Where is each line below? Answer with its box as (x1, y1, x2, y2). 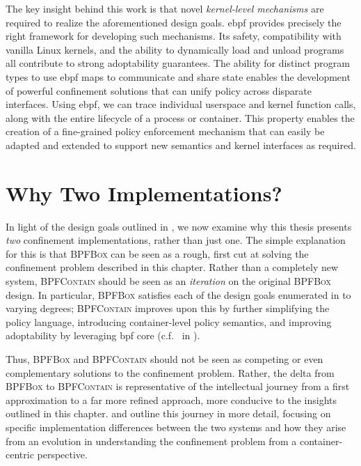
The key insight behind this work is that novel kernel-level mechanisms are (6, 1, 324, 15)
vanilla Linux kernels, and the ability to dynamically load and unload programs (6, 42, 344, 56)
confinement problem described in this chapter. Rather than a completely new (6, 260, 339, 274)
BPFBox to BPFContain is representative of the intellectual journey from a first (6, 379, 350, 394)
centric (6, 447, 34, 462)
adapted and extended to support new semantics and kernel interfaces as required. (6, 137, 356, 152)
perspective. (37, 447, 88, 462)
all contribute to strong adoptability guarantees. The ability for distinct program (6, 56, 350, 70)
